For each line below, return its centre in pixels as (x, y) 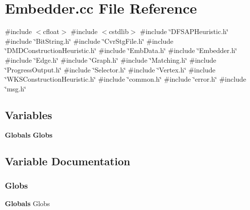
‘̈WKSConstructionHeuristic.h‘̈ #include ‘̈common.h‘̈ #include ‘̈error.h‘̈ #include (125, 79)
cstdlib (119, 31)
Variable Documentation (68, 161)
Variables (29, 114)
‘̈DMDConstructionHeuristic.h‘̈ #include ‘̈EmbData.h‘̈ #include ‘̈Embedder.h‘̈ (121, 50)
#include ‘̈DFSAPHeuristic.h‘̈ (184, 31)
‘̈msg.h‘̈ (16, 88)
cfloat (51, 31)
